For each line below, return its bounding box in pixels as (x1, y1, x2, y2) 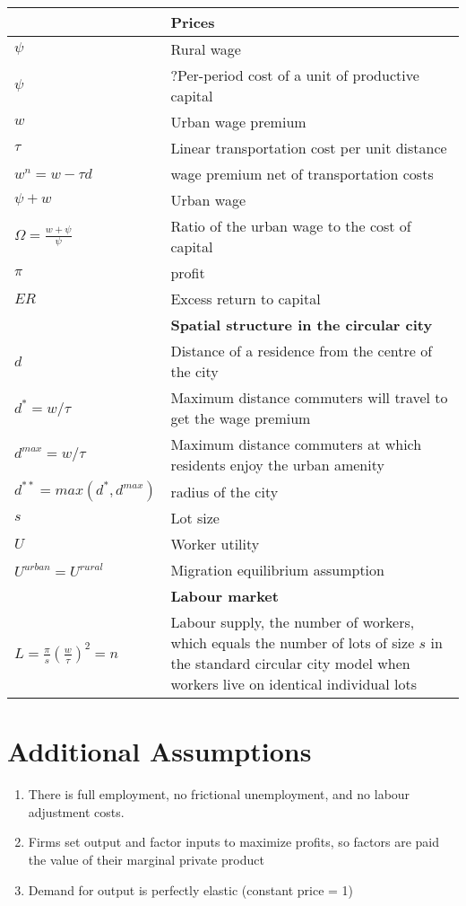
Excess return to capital (170, 288, 321, 309)
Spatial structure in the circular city (170, 314, 433, 335)
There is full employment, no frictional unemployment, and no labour (28, 785, 410, 804)
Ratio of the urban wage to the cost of (170, 216, 411, 236)
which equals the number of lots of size (170, 632, 415, 653)
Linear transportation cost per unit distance (170, 137, 447, 158)
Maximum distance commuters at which (170, 434, 422, 454)
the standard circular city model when (170, 653, 410, 673)
